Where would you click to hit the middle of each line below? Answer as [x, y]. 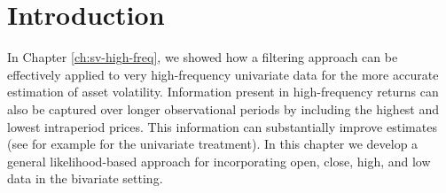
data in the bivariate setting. [85, 178]
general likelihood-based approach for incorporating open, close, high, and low [219, 161]
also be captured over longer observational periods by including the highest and [223, 108]
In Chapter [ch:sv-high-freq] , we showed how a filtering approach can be [203, 57]
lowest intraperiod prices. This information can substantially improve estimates [222, 126]
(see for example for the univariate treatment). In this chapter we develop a [213, 144]
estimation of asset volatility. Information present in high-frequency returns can [223, 92]
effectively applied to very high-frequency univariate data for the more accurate [223, 74]
